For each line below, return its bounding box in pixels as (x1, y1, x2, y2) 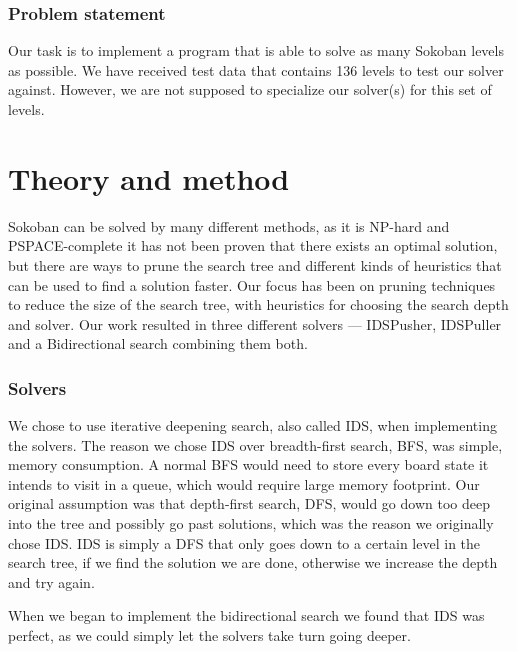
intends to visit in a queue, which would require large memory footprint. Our (8, 473, 480, 494)
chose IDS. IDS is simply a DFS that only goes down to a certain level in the (8, 532, 481, 553)
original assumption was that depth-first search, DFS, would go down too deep (8, 493, 490, 514)
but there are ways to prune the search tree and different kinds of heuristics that (8, 254, 502, 275)
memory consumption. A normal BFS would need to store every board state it (8, 454, 489, 475)
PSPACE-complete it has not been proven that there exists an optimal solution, (8, 235, 498, 256)
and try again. (8, 571, 95, 592)
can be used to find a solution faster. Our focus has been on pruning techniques (8, 274, 496, 295)
